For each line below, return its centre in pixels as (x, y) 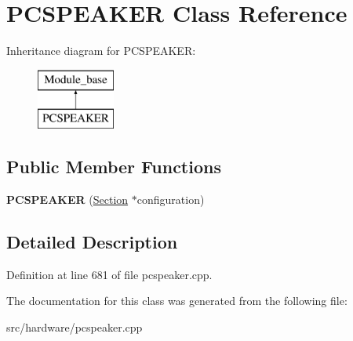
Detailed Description (92, 242)
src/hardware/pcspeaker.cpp (75, 327)
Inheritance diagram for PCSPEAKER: (101, 51)
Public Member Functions (114, 167)
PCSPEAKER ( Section (67, 200)
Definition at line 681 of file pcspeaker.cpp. (109, 274)
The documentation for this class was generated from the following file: (177, 301)
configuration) (171, 200)
